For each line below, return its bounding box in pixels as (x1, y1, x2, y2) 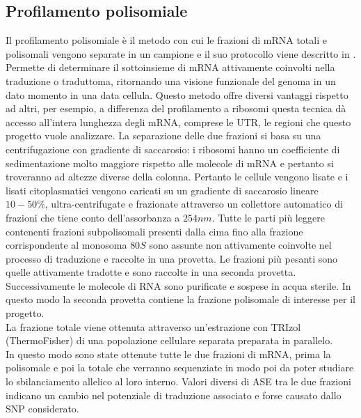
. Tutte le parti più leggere (211, 210, 325, 224)
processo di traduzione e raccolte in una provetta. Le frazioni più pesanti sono (6, 251, 338, 265)
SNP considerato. (6, 401, 79, 416)
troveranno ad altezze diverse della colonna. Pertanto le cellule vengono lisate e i (6, 169, 348, 184)
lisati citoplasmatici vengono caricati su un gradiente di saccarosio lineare (6, 183, 319, 197)
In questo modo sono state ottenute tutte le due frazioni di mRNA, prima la (6, 346, 331, 361)
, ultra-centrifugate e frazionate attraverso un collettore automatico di (45, 196, 343, 211)
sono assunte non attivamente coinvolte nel (149, 238, 332, 252)
